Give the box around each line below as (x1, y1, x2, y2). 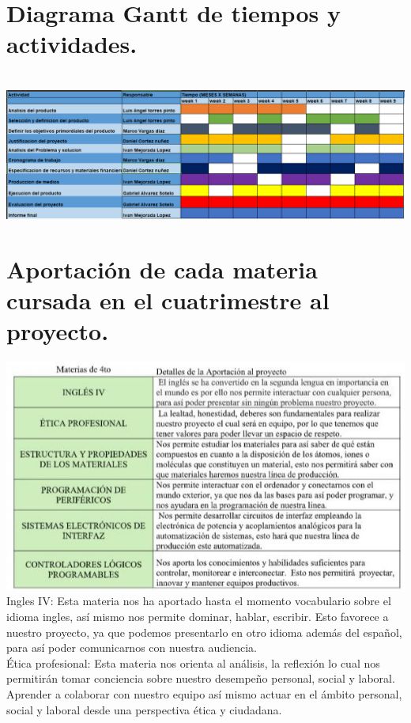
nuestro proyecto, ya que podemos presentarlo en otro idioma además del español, (6, 623, 402, 640)
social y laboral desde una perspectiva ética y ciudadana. (6, 701, 282, 717)
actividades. (6, 28, 138, 60)
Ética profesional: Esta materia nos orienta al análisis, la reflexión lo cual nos (6, 654, 380, 671)
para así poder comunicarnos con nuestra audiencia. (6, 639, 257, 656)
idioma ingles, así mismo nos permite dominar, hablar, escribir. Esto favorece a (6, 608, 389, 624)
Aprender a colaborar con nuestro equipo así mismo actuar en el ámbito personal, (6, 685, 402, 702)
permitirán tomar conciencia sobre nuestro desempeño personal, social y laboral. (6, 670, 395, 687)
